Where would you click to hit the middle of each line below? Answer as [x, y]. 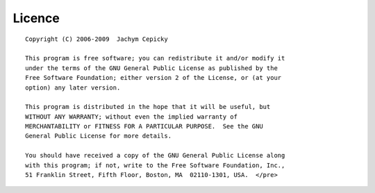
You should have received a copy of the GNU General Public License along [155, 156]
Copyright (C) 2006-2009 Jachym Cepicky [97, 39]
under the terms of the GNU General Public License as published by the [151, 68]
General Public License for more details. [99, 136]
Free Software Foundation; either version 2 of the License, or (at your [153, 78]
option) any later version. [73, 87]
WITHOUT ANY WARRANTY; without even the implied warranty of [131, 117]
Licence [36, 18]
